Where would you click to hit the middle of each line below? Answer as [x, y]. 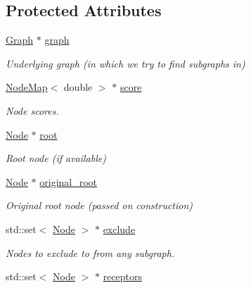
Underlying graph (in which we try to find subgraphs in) [125, 63]
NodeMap [27, 87]
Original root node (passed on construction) [99, 205]
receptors [122, 276]
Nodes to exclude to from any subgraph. [90, 252]
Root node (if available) [56, 158]
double [78, 87]
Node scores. [32, 110]
